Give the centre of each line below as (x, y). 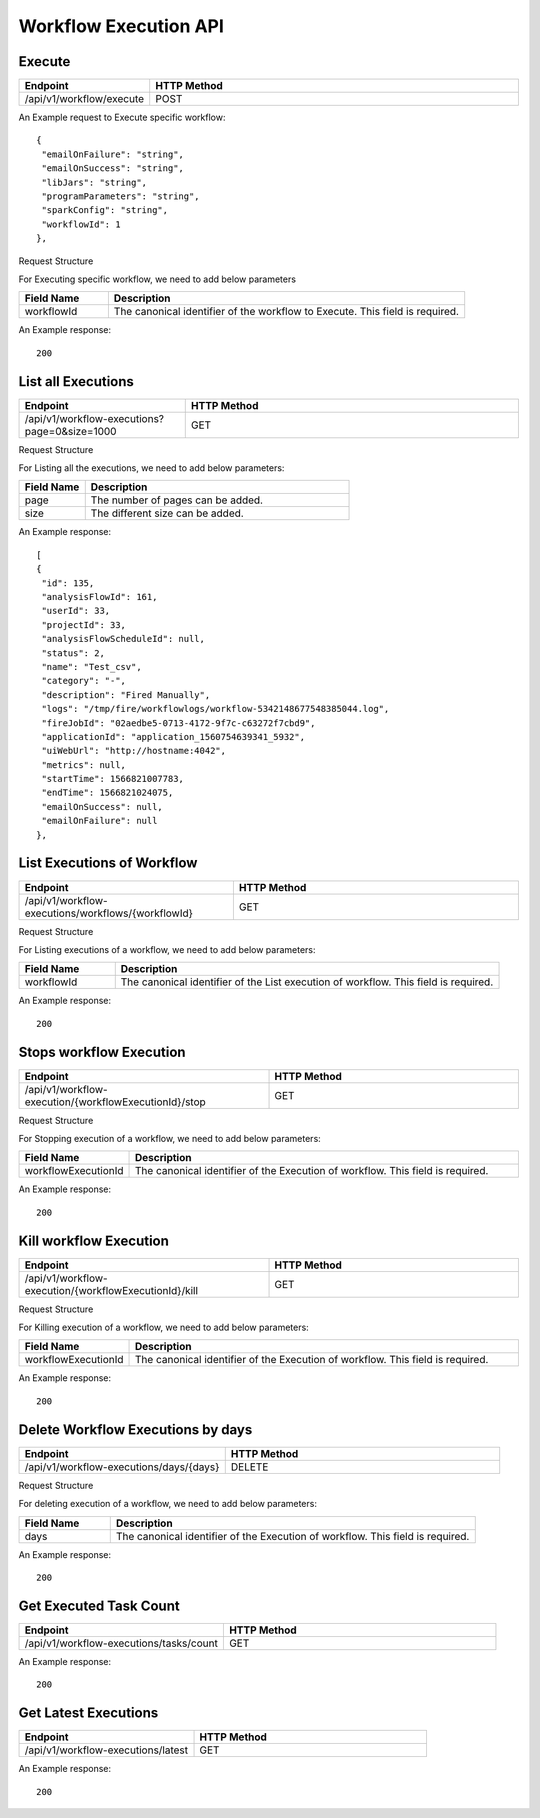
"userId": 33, (76, 611)
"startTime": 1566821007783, (113, 779)
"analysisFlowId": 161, (99, 596)
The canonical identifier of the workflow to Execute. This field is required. (286, 312)
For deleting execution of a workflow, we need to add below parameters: (167, 1504)
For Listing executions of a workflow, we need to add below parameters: (167, 949)
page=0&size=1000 (70, 431)
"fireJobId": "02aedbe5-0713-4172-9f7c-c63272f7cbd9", (178, 723)
